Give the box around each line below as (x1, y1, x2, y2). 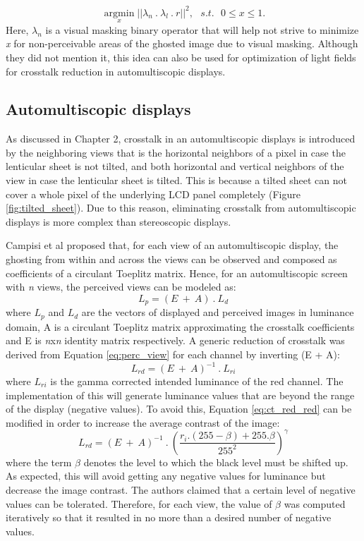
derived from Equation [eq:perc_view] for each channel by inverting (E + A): (6, 346, 340, 361)
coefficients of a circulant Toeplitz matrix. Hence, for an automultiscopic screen (6, 265, 348, 280)
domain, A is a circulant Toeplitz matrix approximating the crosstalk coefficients (6, 319, 355, 334)
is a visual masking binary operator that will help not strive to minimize (45, 22, 359, 37)
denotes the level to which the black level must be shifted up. (83, 454, 348, 469)
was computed (284, 496, 346, 511)
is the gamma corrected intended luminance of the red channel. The (50, 374, 344, 389)
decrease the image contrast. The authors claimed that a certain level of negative (6, 482, 356, 497)
